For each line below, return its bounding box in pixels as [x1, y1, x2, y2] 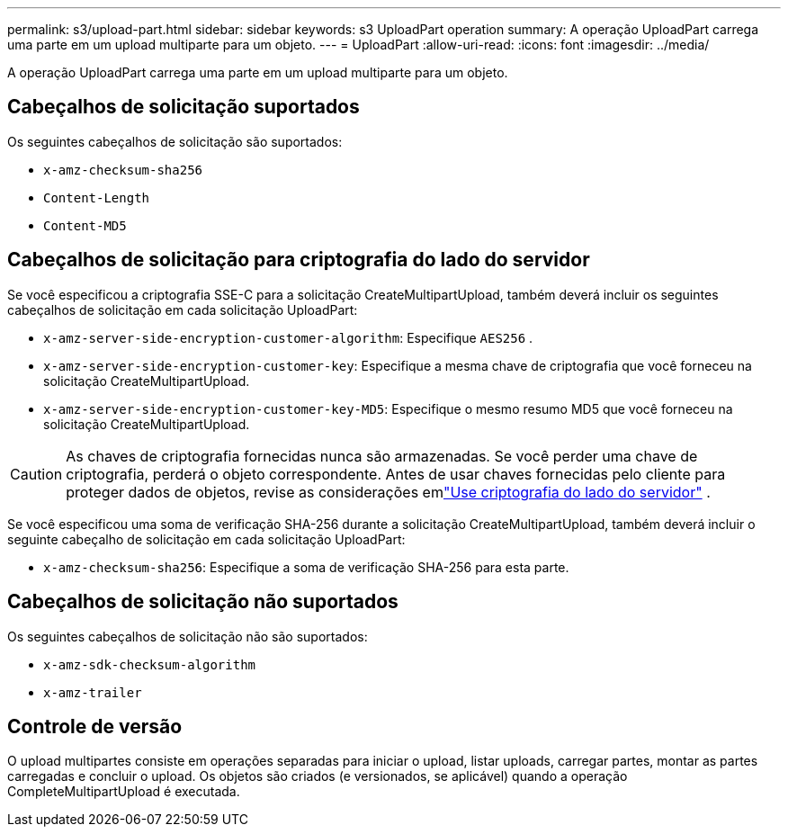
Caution [10, 464, 63, 483]
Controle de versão [7, 714, 183, 738]
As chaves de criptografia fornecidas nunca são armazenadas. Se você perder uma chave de [66, 446, 698, 465]
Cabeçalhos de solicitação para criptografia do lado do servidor [7, 248, 590, 272]
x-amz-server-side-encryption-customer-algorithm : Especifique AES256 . [43, 329, 533, 345]
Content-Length [43, 190, 150, 205]
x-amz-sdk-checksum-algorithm [43, 657, 256, 672]
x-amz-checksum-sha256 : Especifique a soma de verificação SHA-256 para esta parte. [43, 559, 569, 575]
